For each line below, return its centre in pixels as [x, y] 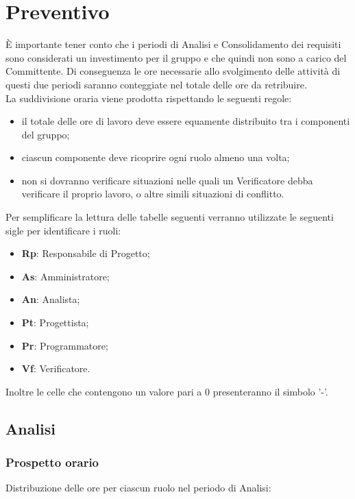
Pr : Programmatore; [65, 345]
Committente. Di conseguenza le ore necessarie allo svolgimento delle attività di [173, 71]
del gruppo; [46, 134]
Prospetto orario [52, 462]
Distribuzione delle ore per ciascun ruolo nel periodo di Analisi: [138, 488]
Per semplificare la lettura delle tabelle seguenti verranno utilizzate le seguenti [170, 217]
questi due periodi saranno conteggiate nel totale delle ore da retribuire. [156, 84]
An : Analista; [51, 299]
